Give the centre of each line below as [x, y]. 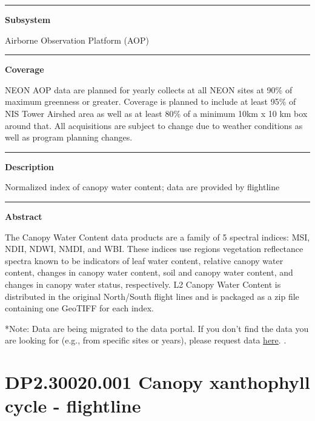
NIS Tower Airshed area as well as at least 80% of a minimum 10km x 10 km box [156, 113]
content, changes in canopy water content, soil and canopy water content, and [149, 272]
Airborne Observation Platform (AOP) [77, 40]
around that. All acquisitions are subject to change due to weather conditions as [154, 125]
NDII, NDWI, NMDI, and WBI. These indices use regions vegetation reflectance [154, 249]
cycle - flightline [73, 406]
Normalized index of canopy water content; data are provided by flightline [142, 187]
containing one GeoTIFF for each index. [79, 308]
